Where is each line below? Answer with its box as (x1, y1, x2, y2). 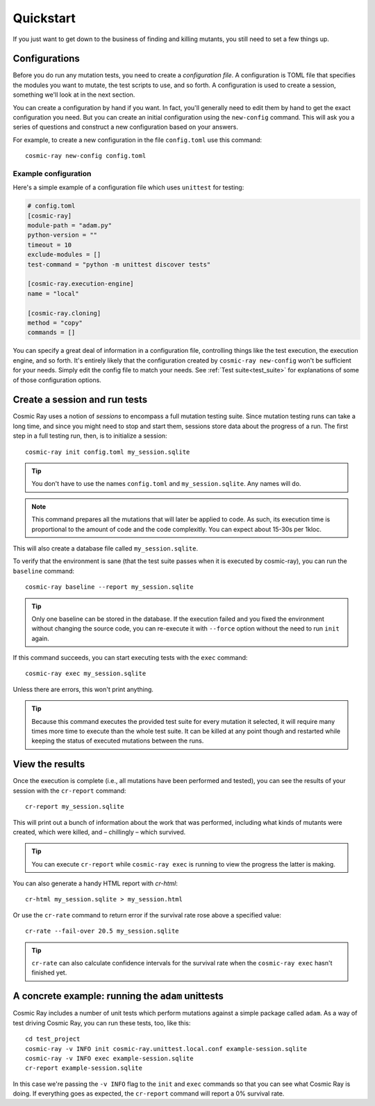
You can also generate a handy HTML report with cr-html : (12, 879, 178, 887)
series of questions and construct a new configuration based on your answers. (12, 123, 239, 132)
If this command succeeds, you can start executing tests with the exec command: (12, 654, 248, 662)
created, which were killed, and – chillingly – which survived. (12, 828, 186, 836)
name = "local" (27, 290, 79, 297)
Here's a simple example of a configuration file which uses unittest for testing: (12, 183, 244, 191)
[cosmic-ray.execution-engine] (27, 280, 135, 288)
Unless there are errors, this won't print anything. (12, 685, 154, 693)
